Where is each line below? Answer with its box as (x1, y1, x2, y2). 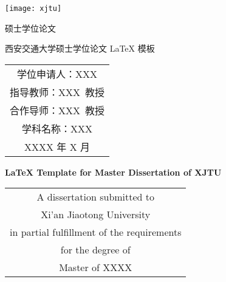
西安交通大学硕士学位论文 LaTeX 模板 (5, 42, 155, 55)
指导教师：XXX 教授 (10, 84, 105, 99)
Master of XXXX (59, 260, 132, 275)
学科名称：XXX (22, 121, 93, 136)
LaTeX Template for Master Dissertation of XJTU (5, 165, 222, 178)
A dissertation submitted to (36, 190, 155, 204)
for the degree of (60, 242, 131, 257)
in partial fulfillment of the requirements (10, 225, 182, 239)
